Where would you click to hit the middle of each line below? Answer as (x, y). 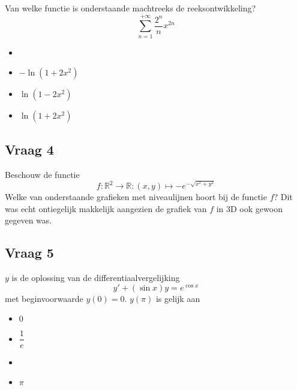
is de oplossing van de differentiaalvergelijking (96, 278)
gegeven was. (28, 220)
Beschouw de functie (42, 174)
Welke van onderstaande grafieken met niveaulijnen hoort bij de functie (136, 197)
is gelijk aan (178, 298)
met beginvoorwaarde (44, 298)
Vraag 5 (29, 253)
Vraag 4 (29, 149)
